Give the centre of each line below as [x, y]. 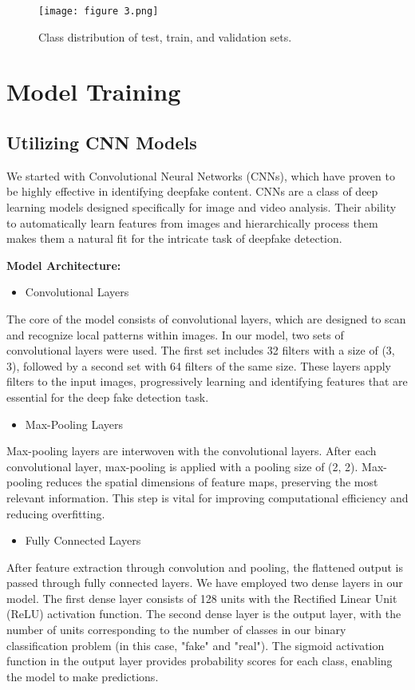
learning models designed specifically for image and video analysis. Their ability [202, 207]
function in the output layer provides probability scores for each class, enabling [200, 661]
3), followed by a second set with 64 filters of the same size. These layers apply [199, 365]
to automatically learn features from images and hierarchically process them [192, 222]
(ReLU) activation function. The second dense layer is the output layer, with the [204, 614]
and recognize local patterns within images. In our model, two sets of [175, 334]
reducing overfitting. [56, 513]
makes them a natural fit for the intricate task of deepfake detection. [174, 238]
